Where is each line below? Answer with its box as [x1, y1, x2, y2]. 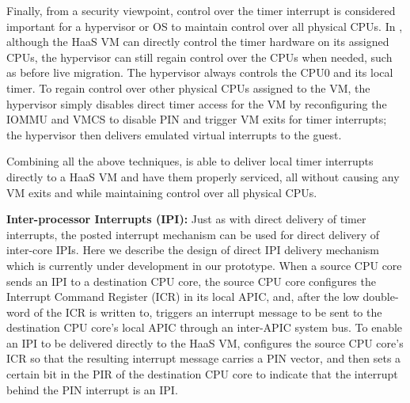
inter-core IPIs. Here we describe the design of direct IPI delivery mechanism [6, 241, 380, 258]
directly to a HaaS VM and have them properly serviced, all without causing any [6, 168, 400, 184]
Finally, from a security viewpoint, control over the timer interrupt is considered [6, 2, 396, 18]
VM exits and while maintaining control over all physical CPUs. [6, 184, 317, 200]
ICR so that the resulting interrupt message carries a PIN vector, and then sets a [6, 350, 401, 367]
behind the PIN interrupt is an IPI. [6, 381, 178, 397]
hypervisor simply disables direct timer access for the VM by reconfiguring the [6, 95, 387, 112]
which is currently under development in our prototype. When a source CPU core [6, 257, 402, 273]
